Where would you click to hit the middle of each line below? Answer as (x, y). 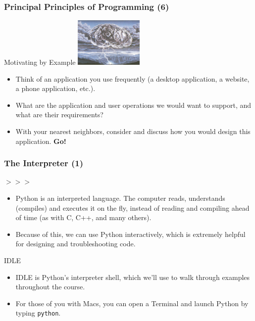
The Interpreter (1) (44, 163)
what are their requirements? (59, 115)
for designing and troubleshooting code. (76, 244)
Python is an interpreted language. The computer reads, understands (120, 198)
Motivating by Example (40, 62)
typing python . (38, 313)
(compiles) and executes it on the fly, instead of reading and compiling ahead (132, 207)
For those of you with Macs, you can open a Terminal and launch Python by (132, 303)
